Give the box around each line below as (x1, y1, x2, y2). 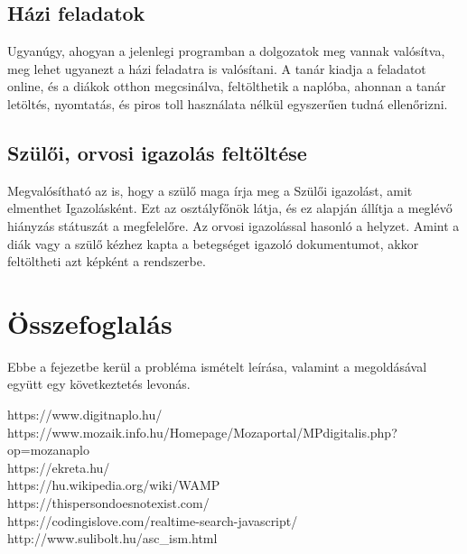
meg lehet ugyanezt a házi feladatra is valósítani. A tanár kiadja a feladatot (7, 59, 426, 78)
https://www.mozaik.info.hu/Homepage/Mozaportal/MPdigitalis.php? (7, 422, 397, 441)
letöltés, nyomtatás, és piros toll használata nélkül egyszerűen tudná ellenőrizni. (7, 94, 448, 113)
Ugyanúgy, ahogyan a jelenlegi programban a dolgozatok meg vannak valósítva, (7, 42, 445, 60)
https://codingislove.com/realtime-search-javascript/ (7, 511, 298, 530)
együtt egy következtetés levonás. (7, 374, 191, 393)
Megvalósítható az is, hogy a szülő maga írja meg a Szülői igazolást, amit (7, 180, 413, 199)
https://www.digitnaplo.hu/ (7, 405, 163, 424)
